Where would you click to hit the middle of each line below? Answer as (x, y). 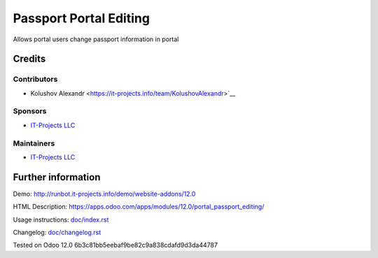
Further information (57, 177)
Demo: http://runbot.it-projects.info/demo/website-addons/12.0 (104, 194)
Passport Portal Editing (82, 18)
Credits (29, 59)
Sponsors (30, 111)
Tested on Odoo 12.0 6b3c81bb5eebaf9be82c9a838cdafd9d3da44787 (115, 245)
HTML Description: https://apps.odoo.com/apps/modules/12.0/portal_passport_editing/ (139, 207)
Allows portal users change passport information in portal (96, 39)
